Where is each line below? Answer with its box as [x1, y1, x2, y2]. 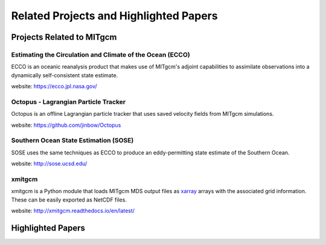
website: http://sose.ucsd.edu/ [11, 160, 88, 167]
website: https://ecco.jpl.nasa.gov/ [11, 83, 98, 90]
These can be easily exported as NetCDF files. [11, 196, 127, 203]
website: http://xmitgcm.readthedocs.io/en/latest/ [11, 207, 135, 214]
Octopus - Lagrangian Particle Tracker [11, 97, 126, 106]
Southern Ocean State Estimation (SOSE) [11, 136, 134, 145]
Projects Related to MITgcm [11, 32, 117, 42]
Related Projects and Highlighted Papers [11, 9, 218, 22]
